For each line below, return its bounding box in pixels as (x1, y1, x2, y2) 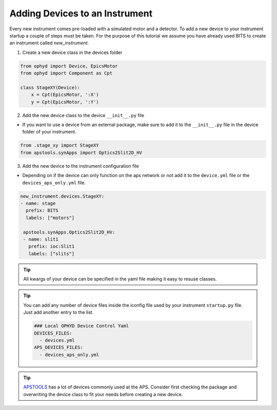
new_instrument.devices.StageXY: (20, 193, 105, 199)
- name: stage (20, 200, 56, 206)
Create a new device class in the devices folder (22, 49, 123, 55)
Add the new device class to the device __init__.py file (22, 112, 145, 118)
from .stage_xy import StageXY (20, 143, 100, 148)
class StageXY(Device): (20, 85, 81, 90)
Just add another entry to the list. (23, 309, 94, 316)
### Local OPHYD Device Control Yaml (34, 323, 129, 329)
